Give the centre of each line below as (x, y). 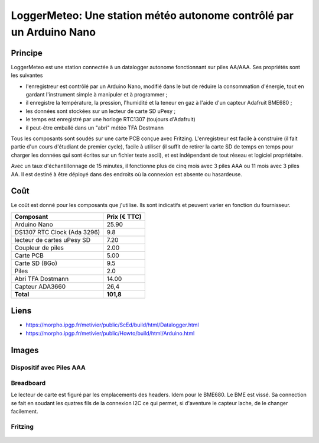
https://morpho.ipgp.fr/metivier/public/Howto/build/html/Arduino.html (110, 333)
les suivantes (27, 75)
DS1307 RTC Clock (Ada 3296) (57, 232)
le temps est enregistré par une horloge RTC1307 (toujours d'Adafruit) (111, 119)
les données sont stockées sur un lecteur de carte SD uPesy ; (101, 111)
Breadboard (28, 383)
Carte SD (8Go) (36, 263)
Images (25, 350)
